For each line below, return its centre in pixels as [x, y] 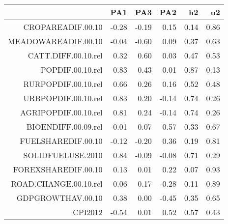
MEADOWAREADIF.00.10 [55, 41]
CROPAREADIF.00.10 [63, 27]
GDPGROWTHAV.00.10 [59, 198]
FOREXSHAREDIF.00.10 [58, 169]
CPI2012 [88, 212]
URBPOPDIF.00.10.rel [63, 98]
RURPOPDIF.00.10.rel [63, 84]
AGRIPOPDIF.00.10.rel [61, 112]
